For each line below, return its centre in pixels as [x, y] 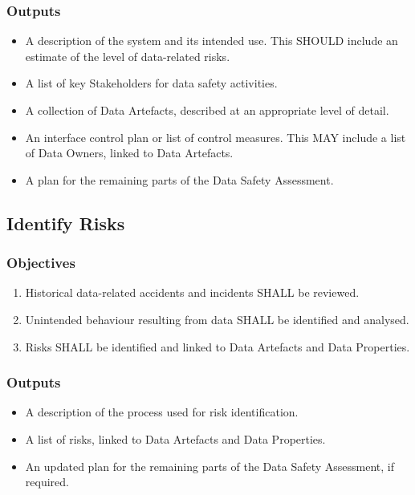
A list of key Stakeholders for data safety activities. [151, 83]
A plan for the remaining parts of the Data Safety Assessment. [179, 179]
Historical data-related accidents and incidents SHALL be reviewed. [192, 292]
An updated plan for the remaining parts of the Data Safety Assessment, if [210, 466]
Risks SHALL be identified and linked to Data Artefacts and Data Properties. [218, 346]
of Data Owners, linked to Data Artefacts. [129, 153]
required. [47, 482]
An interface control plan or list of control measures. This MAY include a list [216, 137]
